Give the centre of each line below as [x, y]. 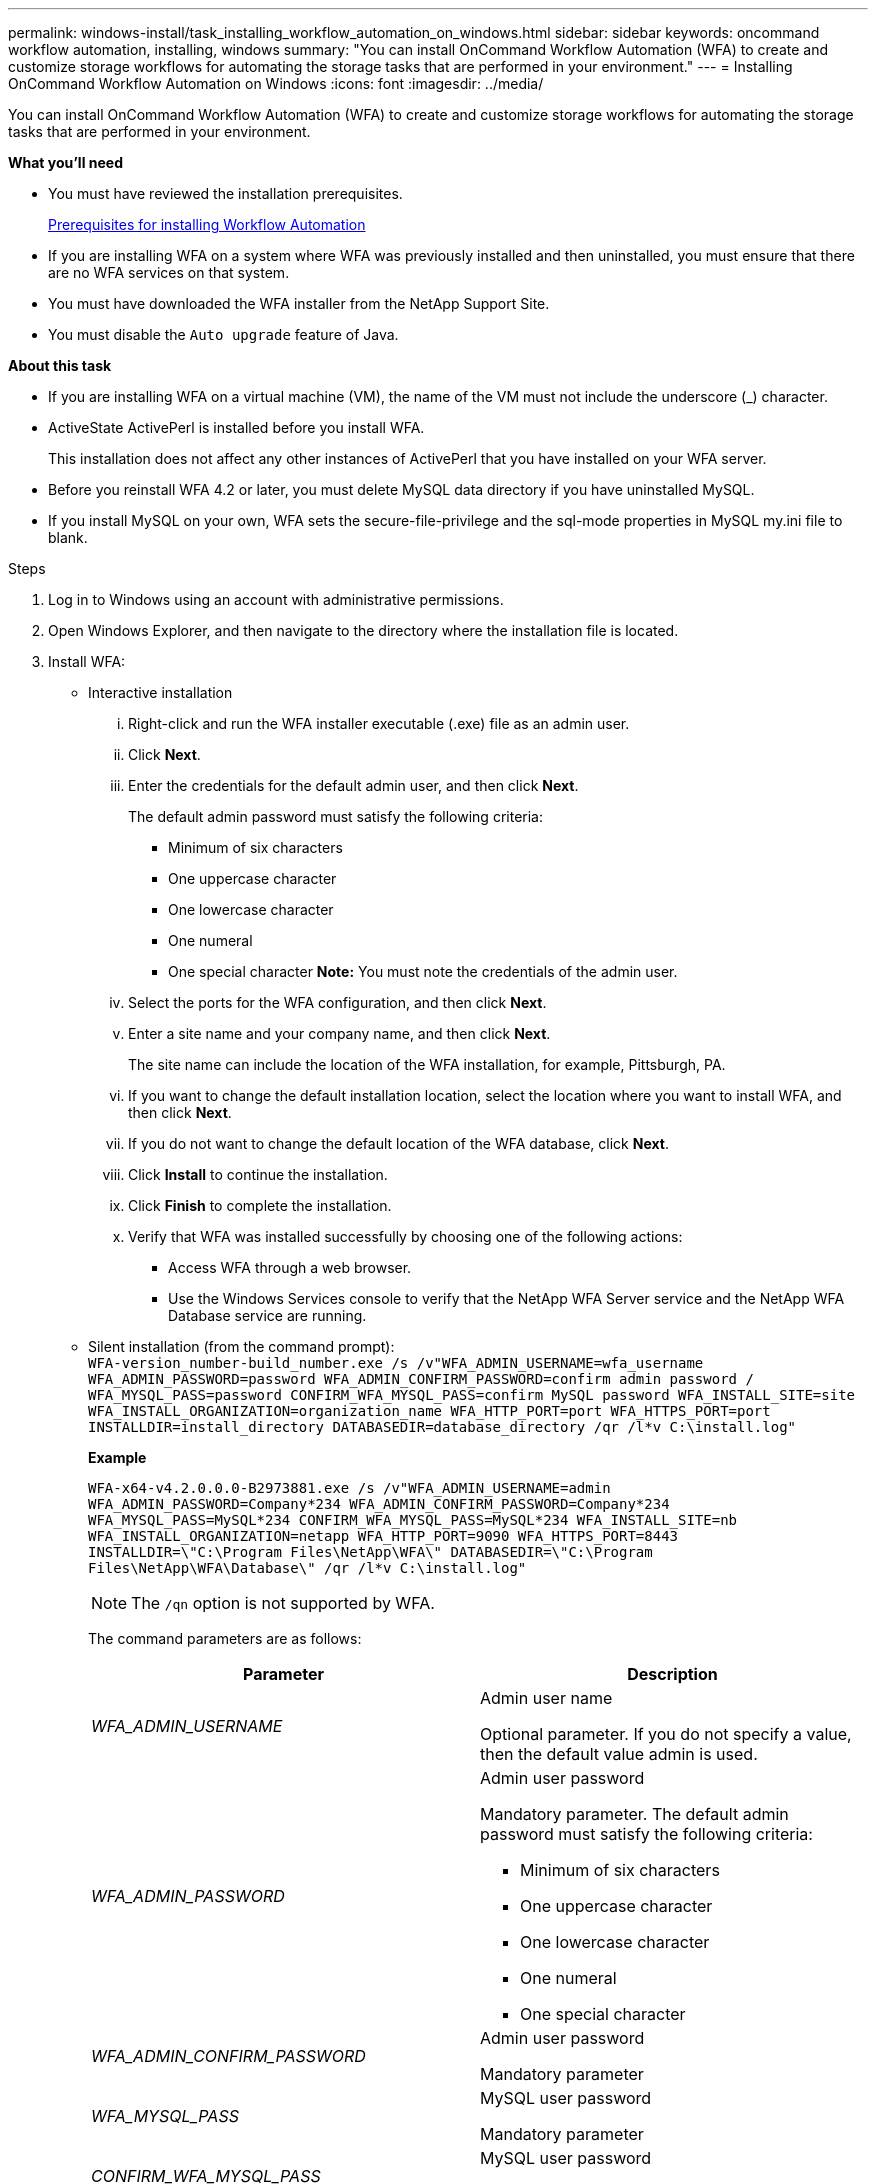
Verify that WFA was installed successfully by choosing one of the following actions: [405, 1236]
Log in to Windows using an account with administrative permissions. [276, 599]
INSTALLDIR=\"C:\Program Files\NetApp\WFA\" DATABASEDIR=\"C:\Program [370, 1552]
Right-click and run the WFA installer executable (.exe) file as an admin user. [379, 723]
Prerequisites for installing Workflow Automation [207, 224]
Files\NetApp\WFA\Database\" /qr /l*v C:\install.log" [307, 1568]
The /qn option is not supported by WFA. [283, 1603]
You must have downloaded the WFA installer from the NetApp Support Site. [299, 303]
